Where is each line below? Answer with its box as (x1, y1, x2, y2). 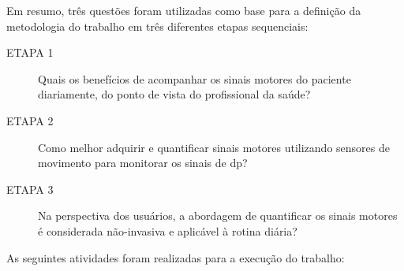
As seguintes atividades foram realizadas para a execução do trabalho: (6, 249, 345, 265)
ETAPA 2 (6, 112, 54, 128)
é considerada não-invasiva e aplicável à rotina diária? (38, 222, 297, 239)
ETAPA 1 (6, 44, 54, 61)
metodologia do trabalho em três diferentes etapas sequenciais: (6, 17, 309, 34)
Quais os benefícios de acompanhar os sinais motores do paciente (38, 70, 351, 87)
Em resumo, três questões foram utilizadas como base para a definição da (6, 2, 361, 18)
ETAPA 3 (6, 180, 54, 197)
